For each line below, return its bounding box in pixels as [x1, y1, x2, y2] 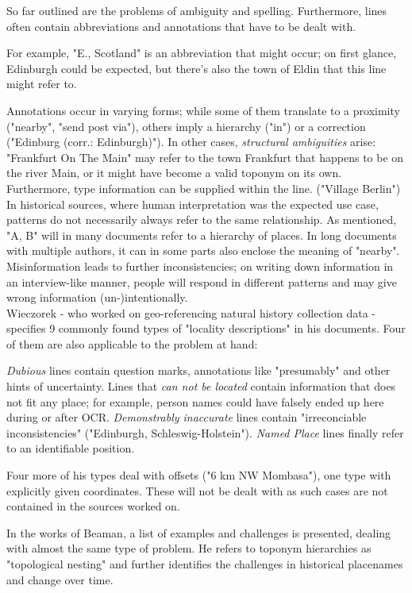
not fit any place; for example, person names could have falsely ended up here [6, 393, 384, 410]
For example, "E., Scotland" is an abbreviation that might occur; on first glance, [6, 44, 397, 61]
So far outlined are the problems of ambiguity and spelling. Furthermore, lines [6, 2, 387, 18]
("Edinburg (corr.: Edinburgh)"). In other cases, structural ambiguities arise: [6, 133, 376, 150]
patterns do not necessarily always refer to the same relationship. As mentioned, [6, 211, 397, 228]
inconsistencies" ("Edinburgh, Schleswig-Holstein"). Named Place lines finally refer [6, 424, 404, 441]
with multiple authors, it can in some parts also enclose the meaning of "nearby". [6, 242, 400, 259]
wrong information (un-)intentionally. [6, 289, 188, 306]
